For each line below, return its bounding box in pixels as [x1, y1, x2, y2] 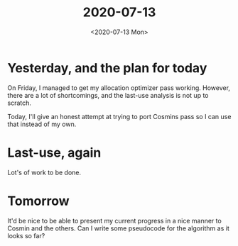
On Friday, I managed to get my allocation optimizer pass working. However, [7, 83, 231, 92]
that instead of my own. [7, 120, 77, 128]
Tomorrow [7, 193, 70, 209]
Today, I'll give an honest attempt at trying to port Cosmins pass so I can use [7, 112, 232, 121]
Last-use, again [7, 145, 102, 160]
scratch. [7, 99, 32, 107]
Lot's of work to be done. [7, 168, 82, 177]
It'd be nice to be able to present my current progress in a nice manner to [7, 216, 222, 225]
